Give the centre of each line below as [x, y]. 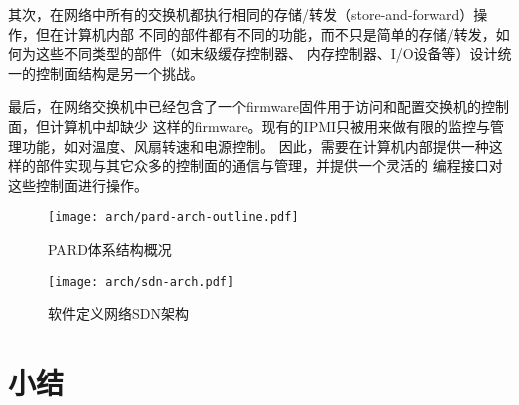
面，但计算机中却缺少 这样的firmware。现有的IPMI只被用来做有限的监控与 [249, 125]
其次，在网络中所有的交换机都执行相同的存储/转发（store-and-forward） [241, 14]
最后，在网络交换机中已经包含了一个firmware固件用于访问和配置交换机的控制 [258, 106]
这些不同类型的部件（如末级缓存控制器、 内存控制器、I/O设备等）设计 [266, 53]
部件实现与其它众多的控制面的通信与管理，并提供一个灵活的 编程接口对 [269, 165]
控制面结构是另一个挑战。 [119, 72]
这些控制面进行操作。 [78, 184]
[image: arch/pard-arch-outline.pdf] [173, 217]
